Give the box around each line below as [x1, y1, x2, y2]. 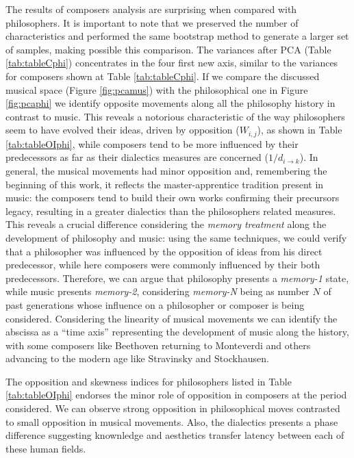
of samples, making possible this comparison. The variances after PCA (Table [5, 42, 331, 56]
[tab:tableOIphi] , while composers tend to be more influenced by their [5, 136, 299, 151]
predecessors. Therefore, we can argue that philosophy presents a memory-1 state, [5, 270, 349, 285]
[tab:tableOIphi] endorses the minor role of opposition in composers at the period [5, 387, 347, 402]
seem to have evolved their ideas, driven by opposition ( [5, 123, 240, 137]
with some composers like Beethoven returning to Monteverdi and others [5, 338, 311, 352]
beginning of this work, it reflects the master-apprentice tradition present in [5, 177, 324, 191]
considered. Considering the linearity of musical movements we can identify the [5, 311, 338, 325]
